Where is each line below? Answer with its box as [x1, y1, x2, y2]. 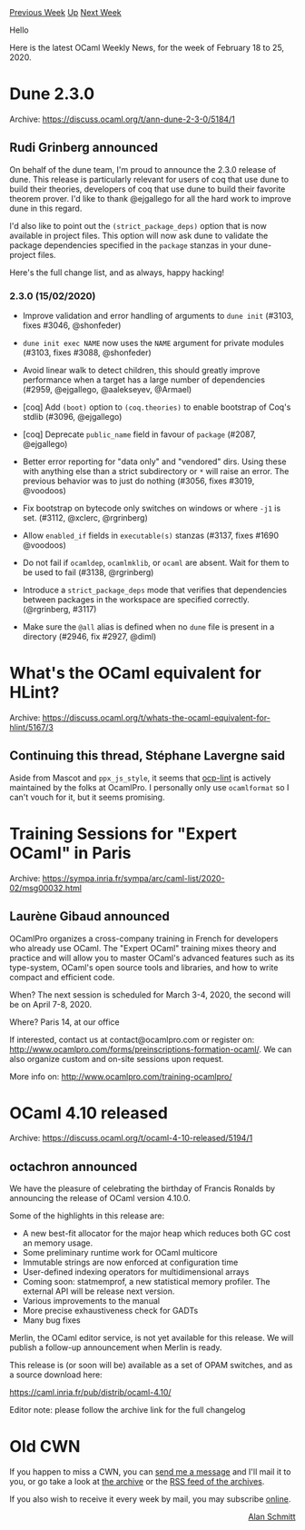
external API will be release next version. [22, 1286, 175, 1297]
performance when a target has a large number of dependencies [22, 374, 266, 385]
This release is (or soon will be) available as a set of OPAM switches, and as [9, 1360, 293, 1371]
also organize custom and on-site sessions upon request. [9, 1053, 224, 1064]
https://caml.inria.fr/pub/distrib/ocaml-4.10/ [9, 1387, 172, 1398]
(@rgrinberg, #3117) [22, 604, 97, 615]
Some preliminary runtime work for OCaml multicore [22, 1247, 218, 1258]
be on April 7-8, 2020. [9, 998, 93, 1009]
